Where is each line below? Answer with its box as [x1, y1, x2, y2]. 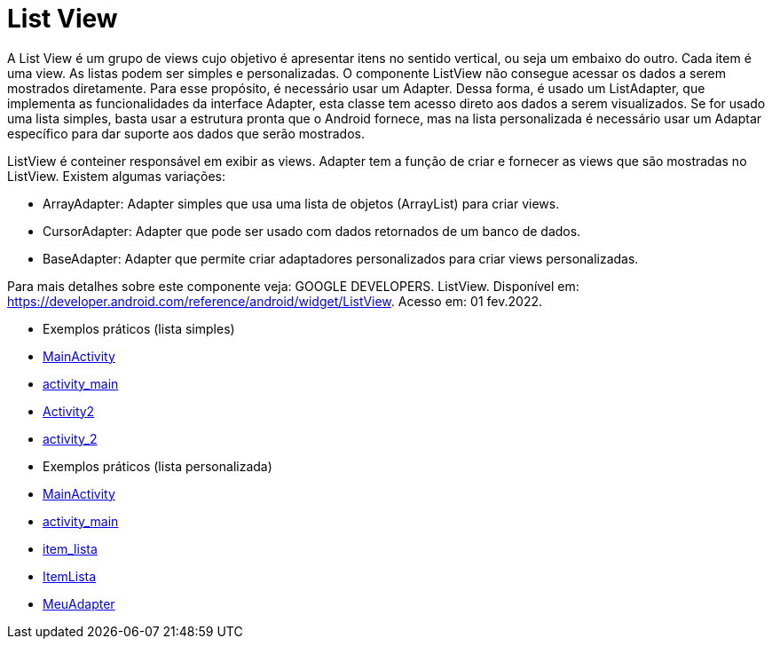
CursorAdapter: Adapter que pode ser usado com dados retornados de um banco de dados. [43, 223, 581, 239]
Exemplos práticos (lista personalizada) [43, 458, 272, 474]
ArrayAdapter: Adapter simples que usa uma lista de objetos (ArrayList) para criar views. [43, 195, 560, 211]
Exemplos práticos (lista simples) [43, 320, 235, 336]
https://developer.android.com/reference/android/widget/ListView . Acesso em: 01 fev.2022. [7, 293, 542, 309]
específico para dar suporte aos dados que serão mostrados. [7, 125, 365, 141]
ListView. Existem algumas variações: [7, 168, 226, 184]
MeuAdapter [43, 595, 115, 611]
